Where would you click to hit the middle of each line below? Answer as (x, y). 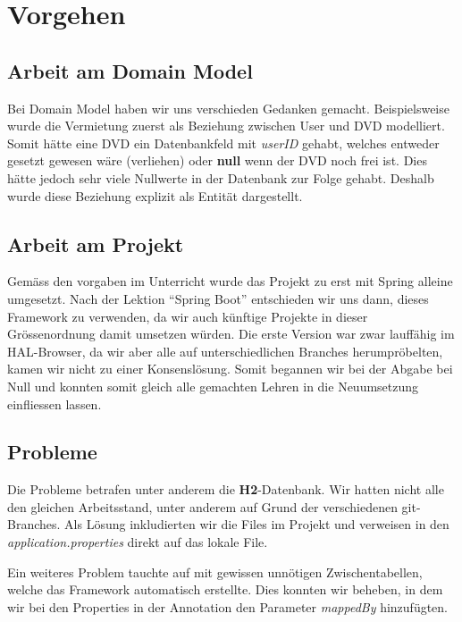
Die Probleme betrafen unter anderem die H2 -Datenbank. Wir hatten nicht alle (226, 489)
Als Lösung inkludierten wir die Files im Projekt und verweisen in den (257, 524)
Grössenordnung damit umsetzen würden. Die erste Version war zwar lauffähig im (231, 334)
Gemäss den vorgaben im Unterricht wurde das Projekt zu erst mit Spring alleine (230, 281)
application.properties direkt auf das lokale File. (138, 542)
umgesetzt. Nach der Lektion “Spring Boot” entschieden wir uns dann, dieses (218, 298)
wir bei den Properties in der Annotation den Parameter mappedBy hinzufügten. (228, 606)
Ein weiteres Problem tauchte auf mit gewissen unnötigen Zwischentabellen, (215, 572)
